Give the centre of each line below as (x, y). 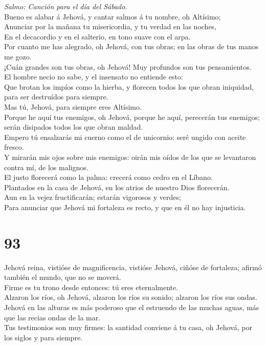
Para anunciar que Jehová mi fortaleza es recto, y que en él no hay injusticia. (125, 207)
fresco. (14, 147)
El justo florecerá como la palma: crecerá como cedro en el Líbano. (108, 177)
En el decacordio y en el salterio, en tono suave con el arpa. (97, 36)
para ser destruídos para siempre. (56, 97)
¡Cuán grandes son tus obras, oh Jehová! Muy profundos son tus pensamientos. (128, 66)
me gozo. (18, 56)
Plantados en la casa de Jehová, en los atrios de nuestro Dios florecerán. (117, 187)
